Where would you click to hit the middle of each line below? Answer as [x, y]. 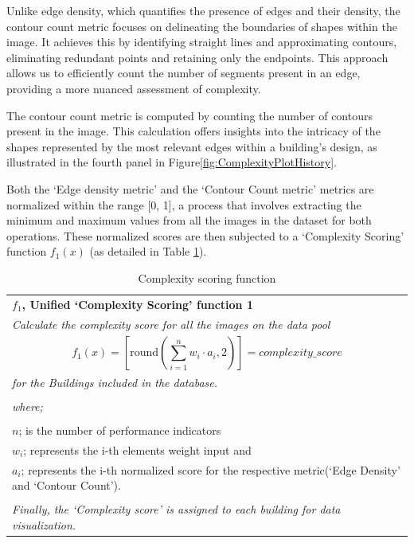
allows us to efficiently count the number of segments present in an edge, [184, 73]
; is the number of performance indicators [120, 430]
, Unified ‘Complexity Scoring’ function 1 [137, 304]
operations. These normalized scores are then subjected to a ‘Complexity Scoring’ [205, 235]
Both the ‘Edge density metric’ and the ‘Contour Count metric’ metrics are [190, 188]
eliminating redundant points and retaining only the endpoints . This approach [197, 57]
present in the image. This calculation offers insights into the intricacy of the [193, 131]
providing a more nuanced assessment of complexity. [134, 88]
